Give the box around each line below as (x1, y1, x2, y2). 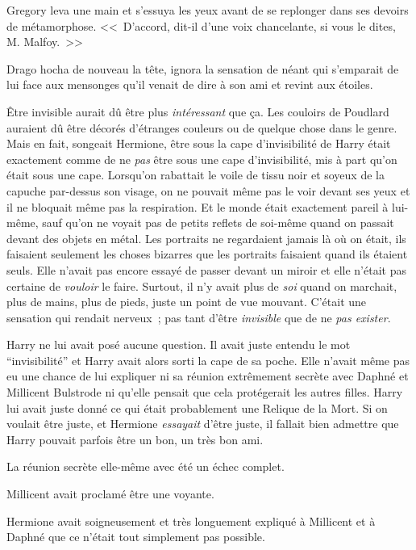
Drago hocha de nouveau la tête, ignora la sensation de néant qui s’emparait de (6, 60, 399, 77)
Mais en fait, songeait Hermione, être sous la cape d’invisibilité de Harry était (6, 135, 391, 152)
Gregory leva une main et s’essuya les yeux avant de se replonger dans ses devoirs (6, 2, 409, 18)
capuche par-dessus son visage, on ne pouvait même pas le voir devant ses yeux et (6, 182, 410, 199)
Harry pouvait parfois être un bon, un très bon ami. (6, 430, 264, 447)
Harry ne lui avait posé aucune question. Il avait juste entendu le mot (6, 336, 351, 353)
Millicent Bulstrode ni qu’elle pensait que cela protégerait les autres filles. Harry (6, 384, 403, 401)
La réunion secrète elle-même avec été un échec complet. (6, 458, 285, 475)
